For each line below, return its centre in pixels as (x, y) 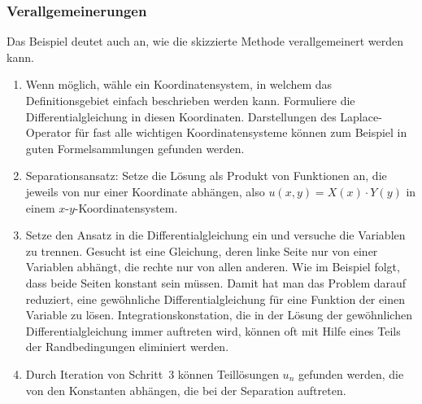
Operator (48, 132)
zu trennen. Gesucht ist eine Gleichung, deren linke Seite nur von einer (202, 250)
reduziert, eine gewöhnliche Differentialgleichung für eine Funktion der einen (215, 299)
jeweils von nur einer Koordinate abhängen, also (145, 191)
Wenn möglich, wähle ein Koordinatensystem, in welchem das (179, 84)
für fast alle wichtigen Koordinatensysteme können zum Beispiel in (241, 132)
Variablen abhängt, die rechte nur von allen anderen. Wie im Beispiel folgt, (213, 267)
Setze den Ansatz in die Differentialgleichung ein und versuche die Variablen (215, 235)
